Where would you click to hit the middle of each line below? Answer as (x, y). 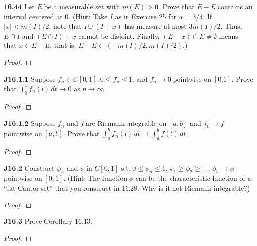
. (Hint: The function (95, 178)
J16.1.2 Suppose (30, 123)
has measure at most (155, 26)
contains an (235, 6)
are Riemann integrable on (126, 123)
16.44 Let (19, 6)
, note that (65, 26)
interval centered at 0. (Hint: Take (56, 16)
